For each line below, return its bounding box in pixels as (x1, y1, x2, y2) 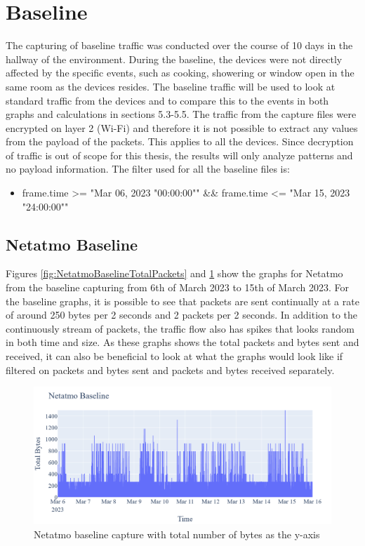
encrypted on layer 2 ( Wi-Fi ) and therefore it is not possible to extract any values (6, 120, 358, 135)
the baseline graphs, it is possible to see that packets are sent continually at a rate (6, 293, 359, 308)
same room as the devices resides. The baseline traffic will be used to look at (6, 79, 336, 93)
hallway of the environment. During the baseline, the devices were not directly (6, 51, 343, 66)
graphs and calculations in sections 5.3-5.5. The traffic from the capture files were (6, 107, 357, 121)
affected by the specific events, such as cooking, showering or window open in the (6, 65, 354, 80)
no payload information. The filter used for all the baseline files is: (6, 161, 290, 176)
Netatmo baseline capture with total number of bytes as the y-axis (34, 526, 320, 541)
